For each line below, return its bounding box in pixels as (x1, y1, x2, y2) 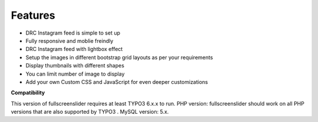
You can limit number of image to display (25, 70, 125, 77)
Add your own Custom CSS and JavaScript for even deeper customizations (25, 78, 208, 85)
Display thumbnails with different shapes (25, 62, 125, 69)
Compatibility (11, 89, 45, 96)
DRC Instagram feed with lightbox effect (25, 46, 123, 53)
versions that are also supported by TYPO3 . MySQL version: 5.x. (11, 109, 169, 116)
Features (11, 9, 55, 22)
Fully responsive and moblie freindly (25, 37, 114, 44)
